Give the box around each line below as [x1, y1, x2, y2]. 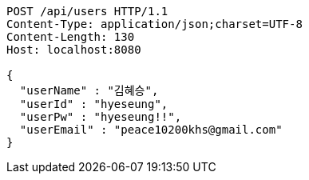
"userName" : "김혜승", [19, 84, 159, 97]
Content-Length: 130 [6, 30, 135, 43]
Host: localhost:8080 [6, 43, 141, 56]
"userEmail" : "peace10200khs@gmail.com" [19, 123, 283, 136]
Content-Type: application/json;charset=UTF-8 [6, 18, 303, 30]
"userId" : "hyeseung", [19, 98, 168, 110]
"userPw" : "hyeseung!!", [19, 110, 182, 123]
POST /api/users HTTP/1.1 [6, 5, 168, 18]
